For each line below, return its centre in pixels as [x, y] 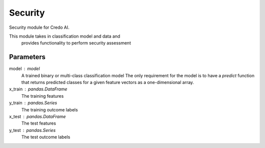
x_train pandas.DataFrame [38, 89]
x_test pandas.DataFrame [38, 116]
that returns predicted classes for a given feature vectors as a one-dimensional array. [108, 83]
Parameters [27, 57]
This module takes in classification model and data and [65, 36]
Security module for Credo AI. [39, 27]
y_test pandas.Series [32, 130]
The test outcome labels [46, 137]
